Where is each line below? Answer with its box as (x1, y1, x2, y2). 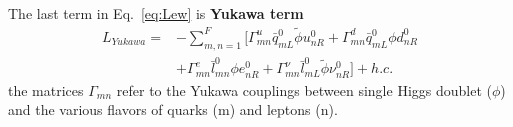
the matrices (8, 79, 84, 100)
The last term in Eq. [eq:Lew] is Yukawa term (8, 3, 304, 23)
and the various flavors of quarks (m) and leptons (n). (8, 99, 338, 120)
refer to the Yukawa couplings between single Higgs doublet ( (116, 79, 492, 100)
